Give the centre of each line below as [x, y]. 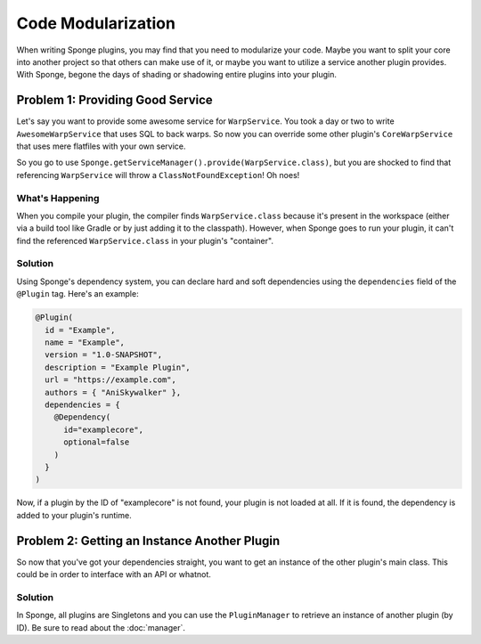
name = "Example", [85, 342]
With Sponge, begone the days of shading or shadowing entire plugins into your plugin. [177, 75]
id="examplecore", [104, 429]
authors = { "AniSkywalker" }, [113, 392]
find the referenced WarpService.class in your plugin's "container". [145, 240]
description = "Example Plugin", [118, 367]
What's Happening [58, 198]
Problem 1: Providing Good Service [114, 100]
